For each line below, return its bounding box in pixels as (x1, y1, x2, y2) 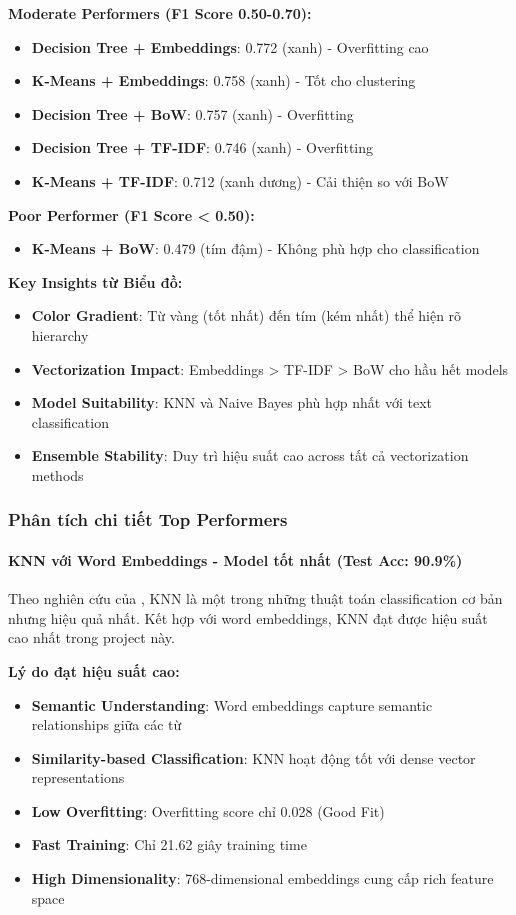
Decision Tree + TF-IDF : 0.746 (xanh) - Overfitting (31, 137, 374, 158)
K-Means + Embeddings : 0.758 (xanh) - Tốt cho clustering (31, 70, 416, 91)
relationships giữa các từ (31, 714, 182, 735)
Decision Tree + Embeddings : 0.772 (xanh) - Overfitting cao (31, 36, 429, 57)
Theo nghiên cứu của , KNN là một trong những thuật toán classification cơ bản (8, 588, 503, 609)
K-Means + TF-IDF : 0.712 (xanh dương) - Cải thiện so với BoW (31, 170, 449, 191)
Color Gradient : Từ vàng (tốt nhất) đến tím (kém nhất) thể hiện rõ (31, 305, 462, 326)
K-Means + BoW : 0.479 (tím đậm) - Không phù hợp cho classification (31, 238, 480, 259)
